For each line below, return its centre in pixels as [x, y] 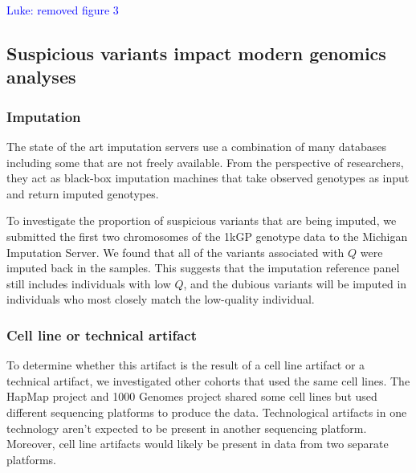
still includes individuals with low [89, 283]
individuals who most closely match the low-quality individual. [161, 299]
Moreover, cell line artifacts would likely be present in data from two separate [198, 444]
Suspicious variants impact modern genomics [196, 53]
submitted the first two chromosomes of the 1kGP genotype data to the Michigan [207, 236]
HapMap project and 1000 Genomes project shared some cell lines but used [192, 396]
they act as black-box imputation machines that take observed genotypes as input [208, 178]
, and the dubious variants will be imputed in [295, 283]
